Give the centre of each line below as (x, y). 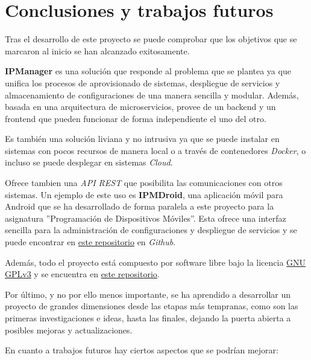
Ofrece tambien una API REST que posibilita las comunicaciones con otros (144, 183)
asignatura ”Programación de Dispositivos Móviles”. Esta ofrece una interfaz (146, 218)
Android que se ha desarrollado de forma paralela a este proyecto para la (140, 206)
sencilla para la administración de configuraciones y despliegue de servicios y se (151, 230)
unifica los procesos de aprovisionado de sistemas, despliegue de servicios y (143, 82)
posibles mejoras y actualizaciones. (69, 329)
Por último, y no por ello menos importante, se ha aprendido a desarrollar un (148, 294)
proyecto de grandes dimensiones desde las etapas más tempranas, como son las (152, 306)
